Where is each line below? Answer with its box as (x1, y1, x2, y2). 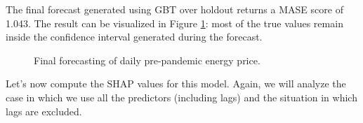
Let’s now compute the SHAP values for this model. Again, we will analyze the (6, 76, 346, 91)
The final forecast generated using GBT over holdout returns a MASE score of (6, 2, 343, 16)
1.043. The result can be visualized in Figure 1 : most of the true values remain (6, 15, 343, 30)
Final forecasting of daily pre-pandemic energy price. (34, 52, 260, 67)
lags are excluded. (6, 103, 82, 118)
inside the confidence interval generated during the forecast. (6, 29, 263, 44)
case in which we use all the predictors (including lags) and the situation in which (6, 89, 357, 104)
